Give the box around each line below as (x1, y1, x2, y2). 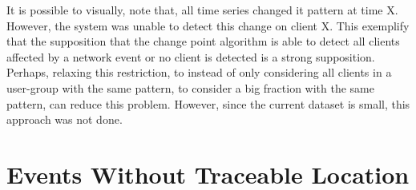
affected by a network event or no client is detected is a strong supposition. (6, 48, 375, 65)
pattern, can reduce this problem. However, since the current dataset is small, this (6, 95, 410, 112)
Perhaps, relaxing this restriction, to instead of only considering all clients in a (6, 64, 392, 81)
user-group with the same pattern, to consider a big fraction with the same (6, 79, 374, 96)
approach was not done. (6, 111, 123, 128)
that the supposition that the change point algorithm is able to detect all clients (6, 33, 400, 49)
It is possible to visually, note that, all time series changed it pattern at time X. (6, 2, 398, 18)
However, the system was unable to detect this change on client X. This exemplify (6, 17, 410, 34)
